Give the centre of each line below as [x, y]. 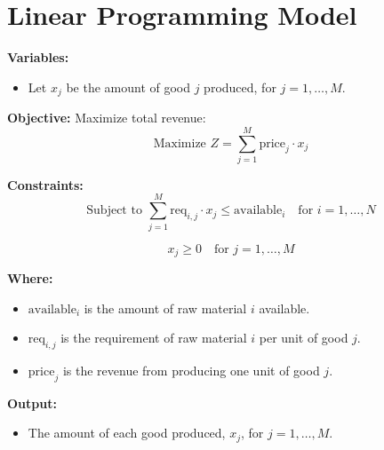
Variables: [38, 57]
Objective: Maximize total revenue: [107, 118]
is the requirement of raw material [154, 338]
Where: [30, 278]
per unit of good [304, 338]
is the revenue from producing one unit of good [191, 371]
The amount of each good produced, [127, 433]
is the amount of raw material [165, 308]
